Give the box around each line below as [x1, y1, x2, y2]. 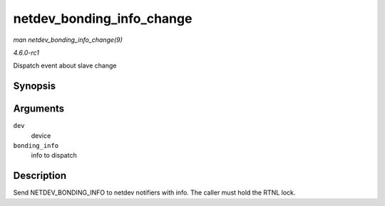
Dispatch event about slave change [13, 61, 117, 70]
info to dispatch [31, 151, 78, 160]
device [31, 131, 51, 140]
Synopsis [13, 80, 56, 92]
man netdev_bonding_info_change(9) [13, 36, 123, 44]
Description [13, 170, 67, 182]
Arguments [13, 103, 65, 115]
